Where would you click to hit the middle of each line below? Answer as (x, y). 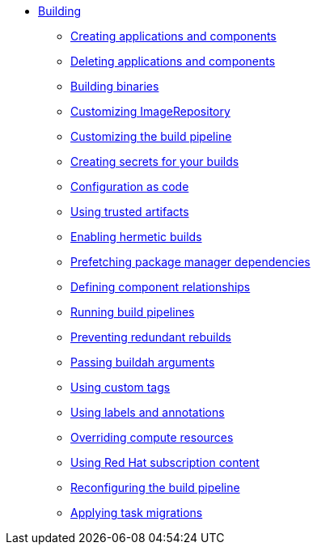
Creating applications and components (173, 36)
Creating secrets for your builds (155, 161)
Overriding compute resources (152, 437)
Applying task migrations (137, 513)
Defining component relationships (161, 287)
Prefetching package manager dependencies (190, 262)
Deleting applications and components (173, 61)
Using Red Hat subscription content (165, 462)
